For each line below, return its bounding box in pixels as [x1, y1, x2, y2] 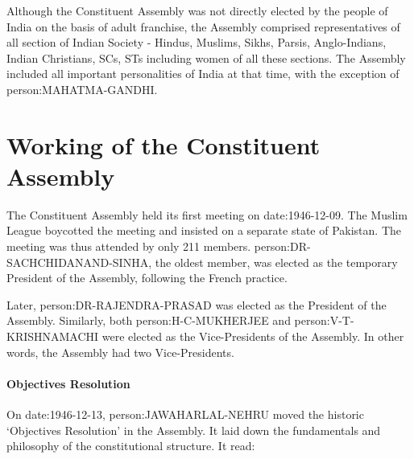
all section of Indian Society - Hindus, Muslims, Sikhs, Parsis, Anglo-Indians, [6, 34, 387, 51]
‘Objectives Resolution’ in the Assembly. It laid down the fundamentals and [6, 421, 381, 438]
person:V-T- [294, 312, 354, 329]
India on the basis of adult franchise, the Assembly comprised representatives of [6, 18, 400, 35]
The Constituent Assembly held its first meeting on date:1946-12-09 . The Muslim [6, 206, 408, 223]
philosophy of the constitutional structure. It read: [6, 437, 255, 454]
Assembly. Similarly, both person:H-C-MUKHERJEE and [6, 312, 291, 329]
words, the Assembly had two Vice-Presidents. [6, 343, 234, 360]
